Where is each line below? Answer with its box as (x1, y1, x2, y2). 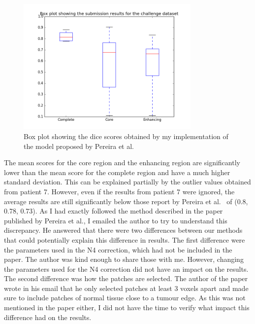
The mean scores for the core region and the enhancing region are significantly (4, 157, 240, 168)
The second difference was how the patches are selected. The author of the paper (4, 273, 248, 284)
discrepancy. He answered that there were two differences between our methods (4, 225, 243, 235)
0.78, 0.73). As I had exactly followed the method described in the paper (4, 206, 223, 216)
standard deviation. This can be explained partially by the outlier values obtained (4, 177, 251, 187)
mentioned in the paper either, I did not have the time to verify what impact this (4, 302, 250, 313)
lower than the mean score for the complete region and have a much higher (4, 167, 230, 177)
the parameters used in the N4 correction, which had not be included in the (4, 244, 232, 254)
